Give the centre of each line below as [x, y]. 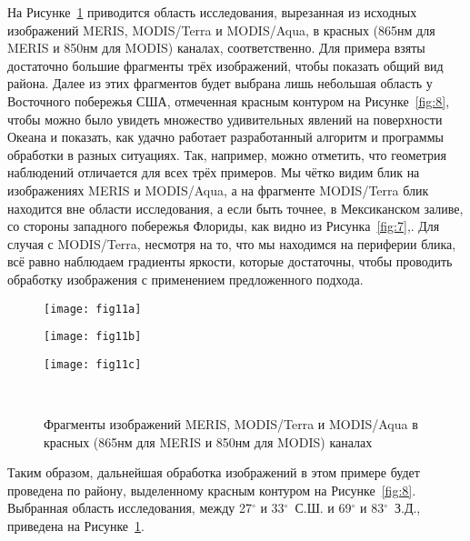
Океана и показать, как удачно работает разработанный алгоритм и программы [225, 137]
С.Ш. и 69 [323, 508]
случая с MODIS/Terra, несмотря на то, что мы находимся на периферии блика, [232, 243]
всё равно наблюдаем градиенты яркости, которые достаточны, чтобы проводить [230, 261]
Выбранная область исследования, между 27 [130, 508]
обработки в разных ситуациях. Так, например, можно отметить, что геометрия [227, 154]
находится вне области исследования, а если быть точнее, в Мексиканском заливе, [235, 208]
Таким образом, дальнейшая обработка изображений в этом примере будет [214, 472]
